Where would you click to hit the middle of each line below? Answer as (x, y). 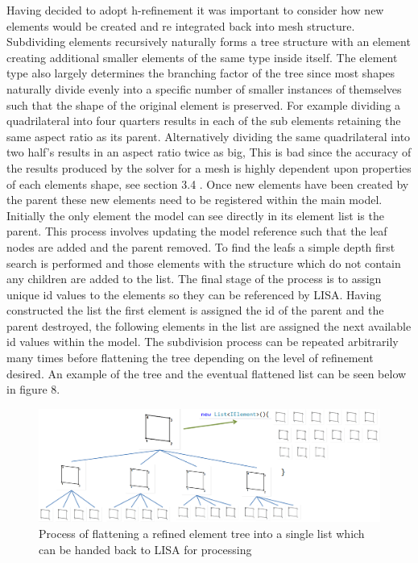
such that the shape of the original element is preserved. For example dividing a (204, 104)
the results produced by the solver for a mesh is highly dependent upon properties (209, 167)
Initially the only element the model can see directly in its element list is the (195, 215)
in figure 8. (33, 389)
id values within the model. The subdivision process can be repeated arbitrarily (203, 342)
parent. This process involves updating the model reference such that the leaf (197, 231)
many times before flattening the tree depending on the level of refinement (190, 358)
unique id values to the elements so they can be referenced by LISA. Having (194, 294)
